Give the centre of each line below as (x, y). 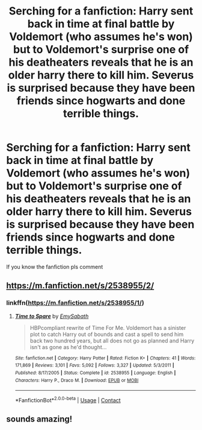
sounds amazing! (39, 419)
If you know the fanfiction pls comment (55, 267)
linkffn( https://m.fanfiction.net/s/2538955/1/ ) (75, 303)
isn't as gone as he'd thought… (68, 347)
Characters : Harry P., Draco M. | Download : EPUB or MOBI (77, 380)
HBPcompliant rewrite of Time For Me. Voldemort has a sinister (108, 327)
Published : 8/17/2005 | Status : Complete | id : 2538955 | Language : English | (95, 373)
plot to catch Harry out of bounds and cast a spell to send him (107, 334)
